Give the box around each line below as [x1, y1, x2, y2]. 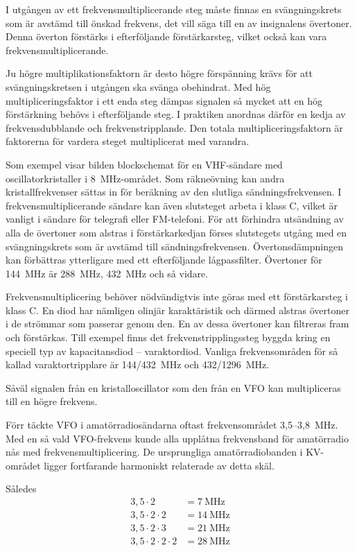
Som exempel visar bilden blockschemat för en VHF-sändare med [6, 157, 283, 171]
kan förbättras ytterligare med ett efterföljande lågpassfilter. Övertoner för [6, 252, 322, 267]
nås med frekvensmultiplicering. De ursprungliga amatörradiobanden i [6, 445, 303, 459]
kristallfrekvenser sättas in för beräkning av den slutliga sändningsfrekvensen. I [6, 184, 342, 199]
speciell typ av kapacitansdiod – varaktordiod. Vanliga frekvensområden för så [6, 343, 338, 358]
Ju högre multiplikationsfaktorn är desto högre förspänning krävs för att [6, 66, 313, 80]
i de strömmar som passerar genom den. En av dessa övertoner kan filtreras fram [6, 316, 349, 331]
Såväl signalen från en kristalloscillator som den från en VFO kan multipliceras [6, 380, 341, 395]
